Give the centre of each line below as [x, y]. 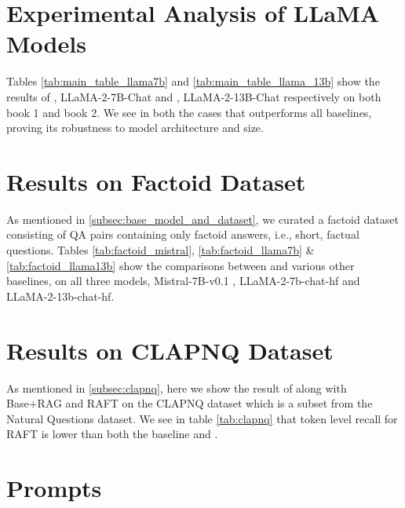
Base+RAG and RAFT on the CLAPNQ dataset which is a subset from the [190, 403]
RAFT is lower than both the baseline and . [112, 434]
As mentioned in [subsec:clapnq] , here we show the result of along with [177, 387]
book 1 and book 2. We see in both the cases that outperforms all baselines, [189, 112]
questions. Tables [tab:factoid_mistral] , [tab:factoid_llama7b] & [161, 250]
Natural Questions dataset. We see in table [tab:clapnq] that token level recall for [202, 418]
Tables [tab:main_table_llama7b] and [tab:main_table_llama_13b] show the [193, 81]
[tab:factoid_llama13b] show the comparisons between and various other [181, 265]
